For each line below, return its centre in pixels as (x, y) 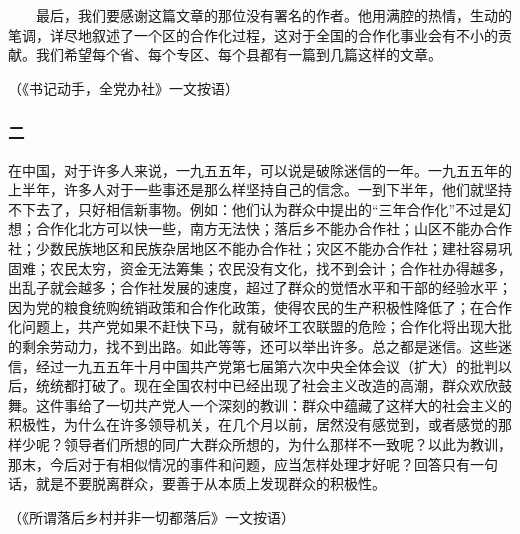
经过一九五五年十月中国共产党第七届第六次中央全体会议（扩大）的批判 (266, 365)
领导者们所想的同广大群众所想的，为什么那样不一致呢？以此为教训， (287, 443)
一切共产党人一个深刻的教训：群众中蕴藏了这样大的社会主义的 (308, 404)
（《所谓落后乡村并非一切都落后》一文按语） (151, 516)
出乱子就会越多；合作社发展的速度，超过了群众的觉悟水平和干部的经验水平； (260, 287)
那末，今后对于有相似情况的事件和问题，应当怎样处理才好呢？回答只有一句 (253, 463)
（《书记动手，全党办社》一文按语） (123, 87)
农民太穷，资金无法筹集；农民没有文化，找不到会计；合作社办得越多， (280, 267)
